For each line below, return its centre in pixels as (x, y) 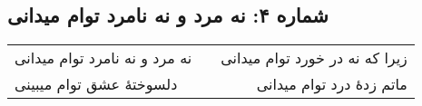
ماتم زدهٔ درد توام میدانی (332, 84)
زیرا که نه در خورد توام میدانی (314, 58)
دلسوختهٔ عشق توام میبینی (96, 84)
